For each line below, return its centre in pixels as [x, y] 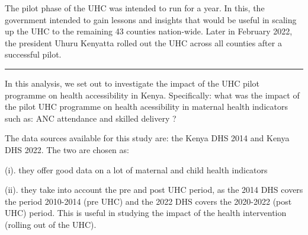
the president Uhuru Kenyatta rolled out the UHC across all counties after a [143, 42]
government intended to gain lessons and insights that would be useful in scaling [151, 19]
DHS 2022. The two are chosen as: [67, 149]
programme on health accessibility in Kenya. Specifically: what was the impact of [152, 95]
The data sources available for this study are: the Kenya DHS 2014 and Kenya [147, 138]
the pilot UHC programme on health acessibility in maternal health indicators [146, 107]
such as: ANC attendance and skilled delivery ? [91, 118]
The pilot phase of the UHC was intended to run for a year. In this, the [135, 8]
